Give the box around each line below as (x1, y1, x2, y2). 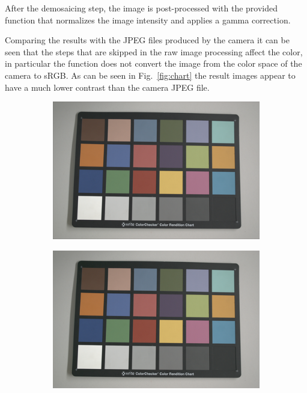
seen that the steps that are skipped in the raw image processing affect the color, (5, 45, 303, 58)
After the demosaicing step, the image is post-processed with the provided (5, 2, 278, 14)
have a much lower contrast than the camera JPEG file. (5, 81, 210, 93)
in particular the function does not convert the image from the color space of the (5, 57, 302, 70)
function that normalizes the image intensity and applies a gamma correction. (5, 13, 291, 26)
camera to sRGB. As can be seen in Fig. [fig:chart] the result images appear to (5, 69, 296, 81)
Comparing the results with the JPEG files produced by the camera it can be (5, 34, 290, 46)
